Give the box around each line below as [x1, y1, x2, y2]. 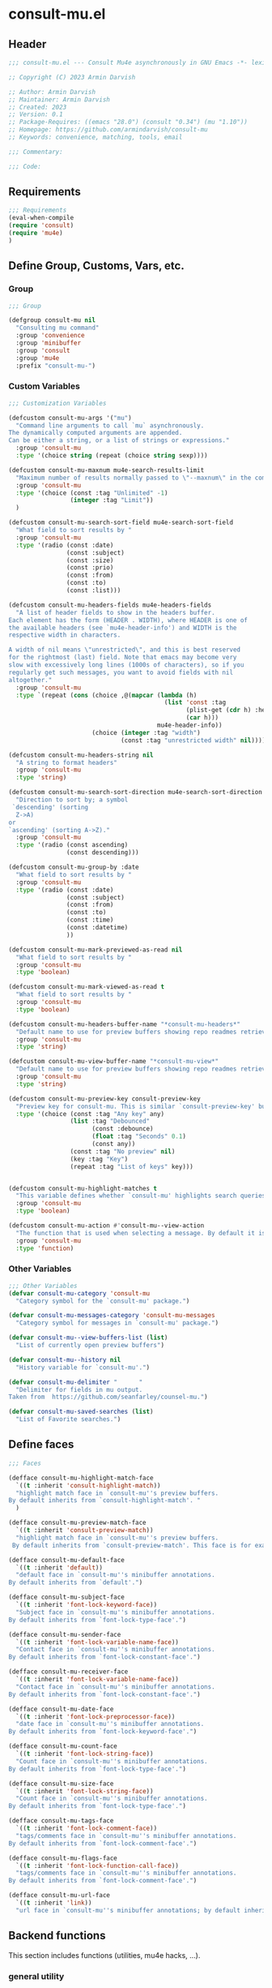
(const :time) [66, 916, 114, 925]
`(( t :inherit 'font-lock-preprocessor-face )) [15, 1712, 176, 1720]
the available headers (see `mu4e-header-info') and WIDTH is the [8, 624, 237, 632]
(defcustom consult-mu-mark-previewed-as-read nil [8, 946, 183, 954]
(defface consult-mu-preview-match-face [8, 1518, 147, 1527]
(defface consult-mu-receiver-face [8, 1668, 129, 1676]
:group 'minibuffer [15, 339, 82, 347]
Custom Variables [8, 380, 81, 392]
